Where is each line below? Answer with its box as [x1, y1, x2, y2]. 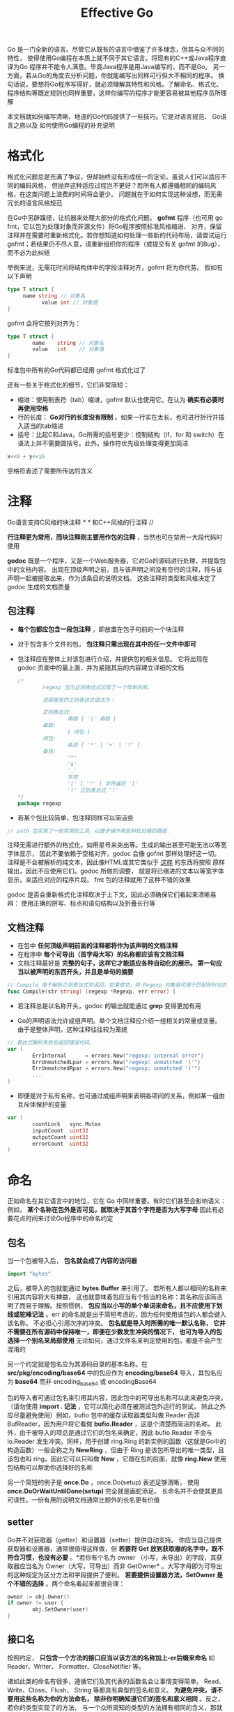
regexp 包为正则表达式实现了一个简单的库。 [42, 684, 153, 691]
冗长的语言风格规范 [7, 199, 63, 207]
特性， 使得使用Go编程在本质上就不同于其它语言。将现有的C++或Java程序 [7, 54, 221, 62]
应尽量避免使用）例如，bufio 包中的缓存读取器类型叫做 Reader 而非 [7, 1410, 201, 1419]
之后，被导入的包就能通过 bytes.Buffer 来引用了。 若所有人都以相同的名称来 [7, 1283, 227, 1292]
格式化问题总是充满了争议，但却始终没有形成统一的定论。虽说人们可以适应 [7, 172, 221, 181]
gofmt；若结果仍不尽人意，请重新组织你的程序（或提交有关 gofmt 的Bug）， [7, 239, 224, 249]
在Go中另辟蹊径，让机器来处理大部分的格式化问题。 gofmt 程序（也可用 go [7, 214, 223, 222]
